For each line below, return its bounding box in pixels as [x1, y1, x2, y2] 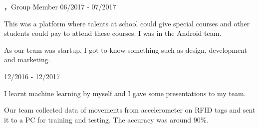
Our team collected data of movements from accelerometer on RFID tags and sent [4, 105, 256, 115]
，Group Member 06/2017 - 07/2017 [4, 1, 116, 11]
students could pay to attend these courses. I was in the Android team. [4, 28, 222, 38]
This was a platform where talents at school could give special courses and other [4, 18, 250, 28]
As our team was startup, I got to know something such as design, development [4, 44, 248, 55]
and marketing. [4, 54, 50, 65]
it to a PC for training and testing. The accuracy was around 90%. [4, 114, 209, 125]
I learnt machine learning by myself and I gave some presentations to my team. [4, 88, 246, 98]
